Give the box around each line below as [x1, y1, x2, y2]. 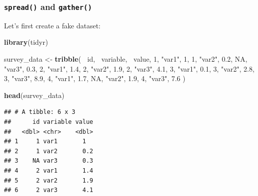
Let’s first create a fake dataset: [4, 20, 101, 30]
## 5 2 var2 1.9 [4, 177, 93, 184]
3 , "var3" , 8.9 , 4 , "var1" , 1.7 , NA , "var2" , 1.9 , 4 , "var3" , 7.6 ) [4, 73, 186, 84]
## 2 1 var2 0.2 [4, 147, 93, 155]
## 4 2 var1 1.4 [4, 167, 93, 174]
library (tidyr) [4, 37, 48, 47]
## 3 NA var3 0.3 [4, 157, 93, 165]
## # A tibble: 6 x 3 [4, 108, 76, 116]
